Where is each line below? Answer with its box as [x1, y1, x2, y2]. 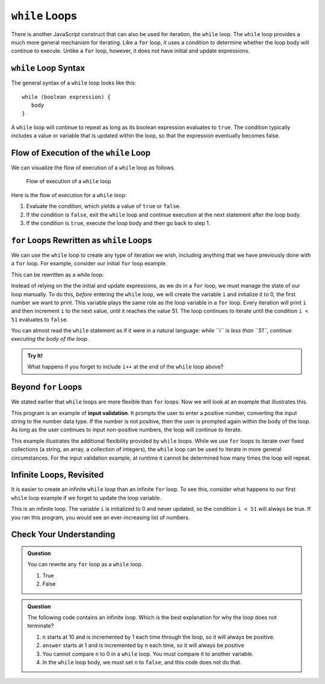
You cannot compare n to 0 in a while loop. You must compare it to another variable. [42, 650, 254, 657]
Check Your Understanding [11, 530, 116, 540]
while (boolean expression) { [22, 93, 111, 100]
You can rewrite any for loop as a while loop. [27, 561, 143, 568]
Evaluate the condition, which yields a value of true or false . [26, 203, 181, 210]
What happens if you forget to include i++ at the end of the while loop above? [27, 363, 224, 370]
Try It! [27, 352, 43, 359]
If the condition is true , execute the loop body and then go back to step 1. [26, 220, 211, 227]
